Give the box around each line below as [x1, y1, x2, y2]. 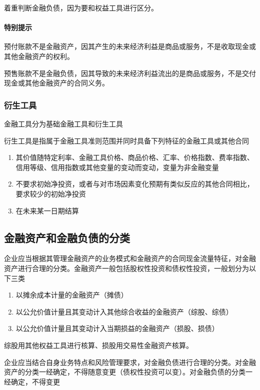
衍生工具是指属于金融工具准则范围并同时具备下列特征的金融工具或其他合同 [4, 135, 249, 145]
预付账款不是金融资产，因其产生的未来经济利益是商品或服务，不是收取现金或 [4, 41, 256, 51]
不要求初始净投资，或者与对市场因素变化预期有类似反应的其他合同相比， [15, 178, 254, 189]
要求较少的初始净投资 [15, 188, 86, 198]
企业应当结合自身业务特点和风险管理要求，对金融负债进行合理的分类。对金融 [4, 356, 256, 367]
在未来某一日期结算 [15, 205, 79, 215]
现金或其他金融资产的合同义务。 [4, 77, 109, 88]
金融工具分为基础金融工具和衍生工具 [4, 118, 123, 128]
